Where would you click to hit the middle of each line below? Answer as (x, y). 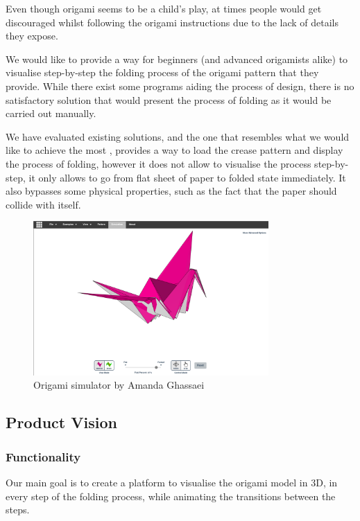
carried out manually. (51, 113)
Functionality (43, 456)
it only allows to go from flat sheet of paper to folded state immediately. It (187, 177)
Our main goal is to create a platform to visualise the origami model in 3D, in (172, 483)
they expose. (32, 36)
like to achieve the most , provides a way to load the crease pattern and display (174, 150)
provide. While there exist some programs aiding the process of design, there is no (180, 86)
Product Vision (61, 422)
